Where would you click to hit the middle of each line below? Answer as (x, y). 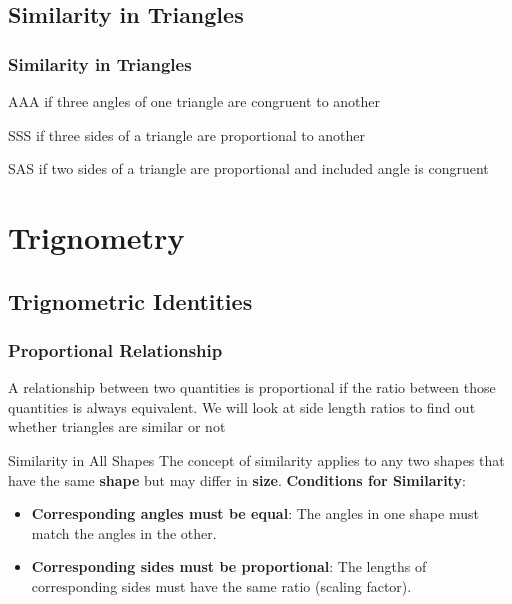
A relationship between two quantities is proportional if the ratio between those (252, 387)
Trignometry (96, 236)
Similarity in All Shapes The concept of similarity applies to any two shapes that (256, 459)
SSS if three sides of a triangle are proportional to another (187, 134)
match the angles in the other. (124, 532)
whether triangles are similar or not (117, 426)
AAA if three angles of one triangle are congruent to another (194, 101)
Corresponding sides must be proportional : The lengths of (229, 566)
